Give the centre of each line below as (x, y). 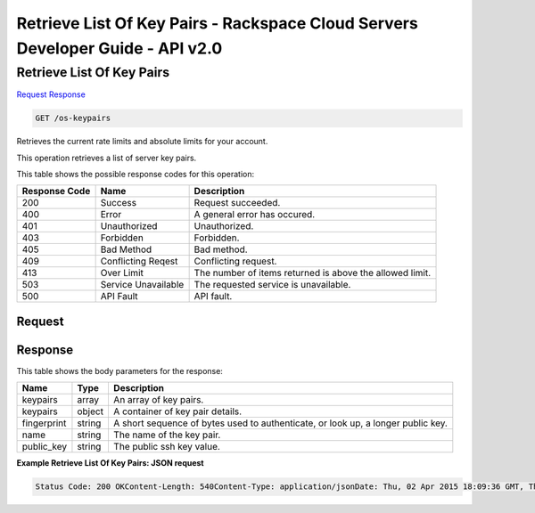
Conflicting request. (235, 261)
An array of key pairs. (158, 400)
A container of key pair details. (177, 411)
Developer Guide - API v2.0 (119, 48)
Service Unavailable (142, 285)
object (91, 411)
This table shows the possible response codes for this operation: (136, 174)
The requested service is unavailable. (272, 285)
